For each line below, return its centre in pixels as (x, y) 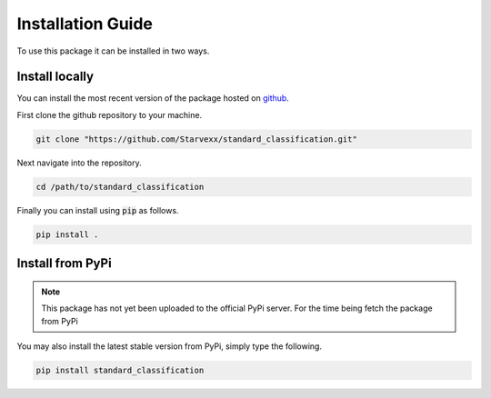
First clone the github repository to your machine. (110, 114)
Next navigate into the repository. (79, 163)
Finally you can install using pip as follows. (98, 210)
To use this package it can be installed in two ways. (113, 51)
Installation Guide (85, 24)
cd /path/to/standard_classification (120, 187)
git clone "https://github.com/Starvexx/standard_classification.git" (197, 139)
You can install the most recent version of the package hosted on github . (153, 98)
